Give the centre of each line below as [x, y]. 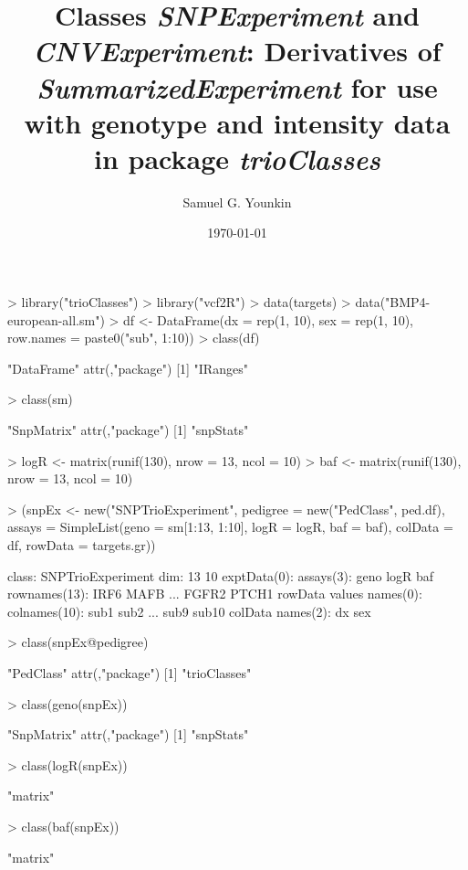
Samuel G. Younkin [237, 202]
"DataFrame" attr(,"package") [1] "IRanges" [128, 368]
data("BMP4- [393, 302]
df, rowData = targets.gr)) [82, 545]
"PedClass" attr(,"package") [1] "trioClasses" [130, 672]
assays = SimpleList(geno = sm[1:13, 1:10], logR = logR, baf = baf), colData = [230, 527]
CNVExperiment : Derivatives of [237, 51]
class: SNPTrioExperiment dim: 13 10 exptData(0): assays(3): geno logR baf [221, 575]
